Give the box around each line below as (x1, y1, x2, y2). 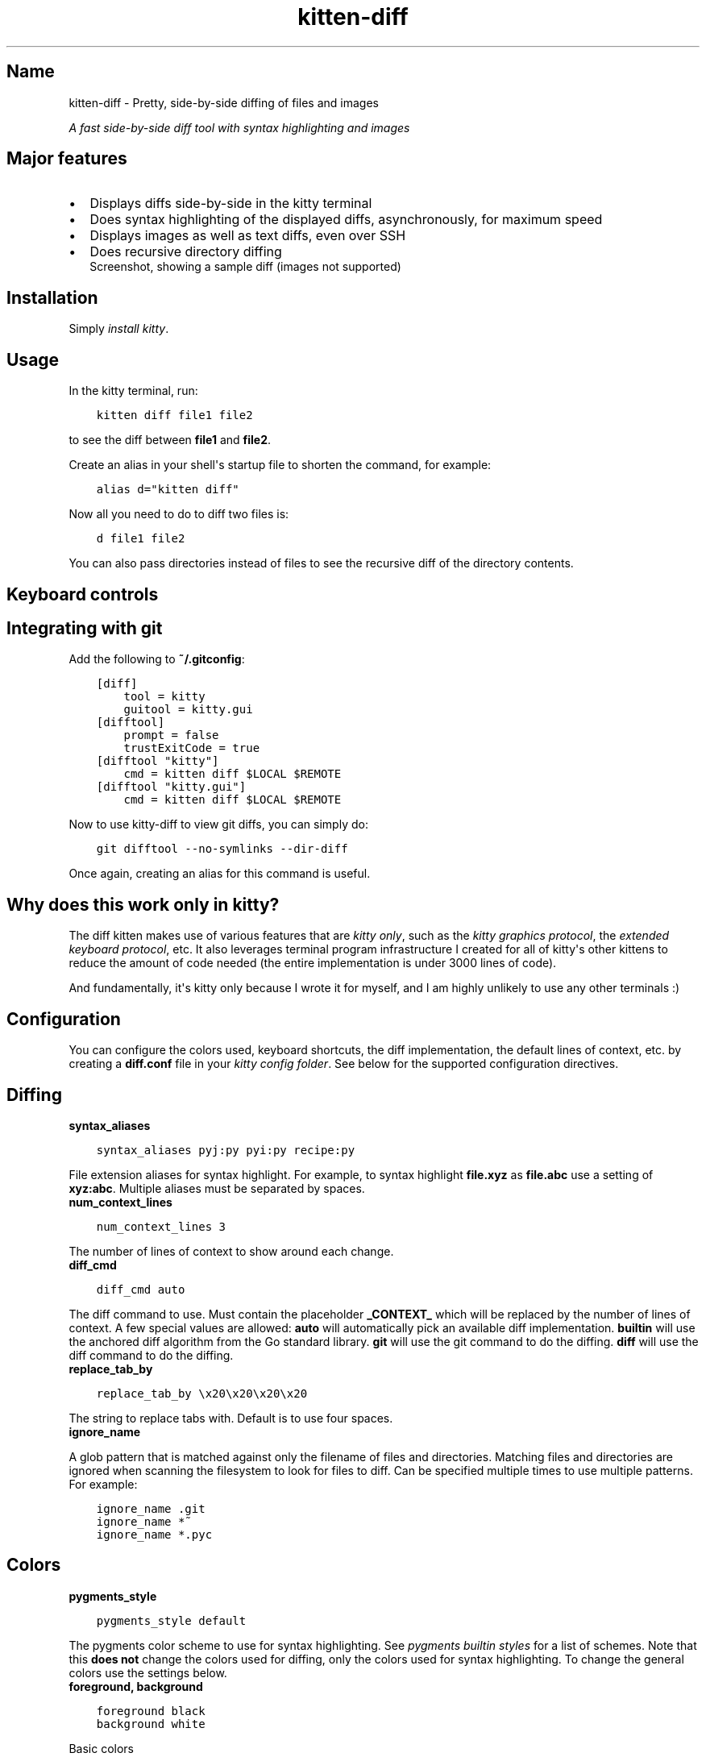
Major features (6, 148, 127, 169)
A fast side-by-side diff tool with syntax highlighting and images (69, 120, 410, 135)
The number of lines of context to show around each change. (69, 1244, 394, 1258)
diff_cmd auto (96, 1282, 185, 1296)
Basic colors (69, 1741, 134, 1755)
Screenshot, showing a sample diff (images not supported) (89, 260, 401, 274)
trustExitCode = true (123, 741, 260, 755)
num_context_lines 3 (96, 1219, 226, 1233)
